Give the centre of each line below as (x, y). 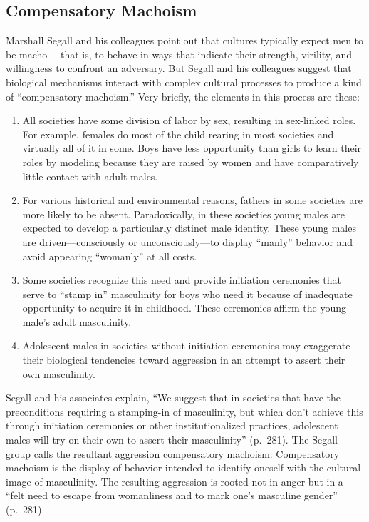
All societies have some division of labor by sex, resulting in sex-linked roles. (189, 120)
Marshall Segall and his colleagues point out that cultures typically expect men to (185, 40)
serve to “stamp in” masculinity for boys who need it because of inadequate (187, 293)
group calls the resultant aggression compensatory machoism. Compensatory (173, 453)
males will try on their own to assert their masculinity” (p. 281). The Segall (172, 440)
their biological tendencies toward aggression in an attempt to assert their (184, 360)
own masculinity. (59, 373)
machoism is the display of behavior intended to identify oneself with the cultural (183, 467)
